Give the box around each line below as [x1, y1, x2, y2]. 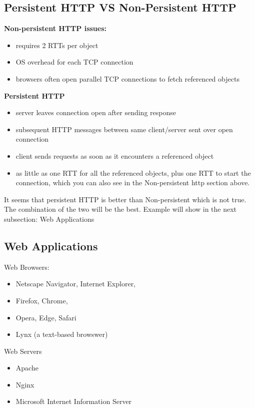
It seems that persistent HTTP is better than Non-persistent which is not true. [4, 194, 246, 204]
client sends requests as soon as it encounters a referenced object [15, 150, 214, 161]
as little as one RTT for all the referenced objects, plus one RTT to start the [15, 167, 251, 178]
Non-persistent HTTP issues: [4, 23, 106, 34]
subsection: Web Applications [4, 213, 94, 224]
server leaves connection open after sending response [15, 107, 176, 118]
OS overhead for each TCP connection [15, 57, 133, 67]
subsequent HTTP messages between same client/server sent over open [15, 124, 233, 134]
